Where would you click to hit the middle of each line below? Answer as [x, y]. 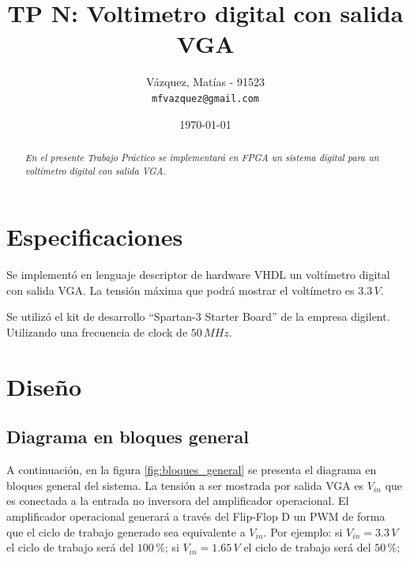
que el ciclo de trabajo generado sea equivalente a [126, 531]
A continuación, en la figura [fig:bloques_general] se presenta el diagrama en [192, 470]
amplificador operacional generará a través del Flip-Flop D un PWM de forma [196, 516]
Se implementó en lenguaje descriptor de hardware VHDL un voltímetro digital [198, 275]
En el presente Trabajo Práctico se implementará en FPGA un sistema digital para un [202, 157]
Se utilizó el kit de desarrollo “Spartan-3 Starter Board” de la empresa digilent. [198, 316]
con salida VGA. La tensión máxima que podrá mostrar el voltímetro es [181, 290]
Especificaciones [95, 237]
